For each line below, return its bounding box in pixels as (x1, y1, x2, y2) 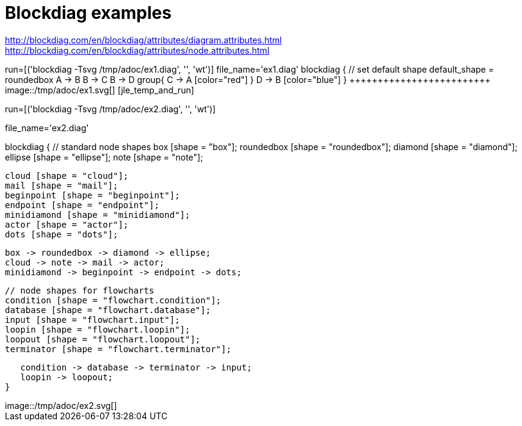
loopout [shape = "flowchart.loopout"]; (5, 334, 201, 344)
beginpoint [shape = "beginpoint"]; (5, 190, 180, 200)
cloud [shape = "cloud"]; (5, 170, 129, 181)
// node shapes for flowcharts (5, 285, 154, 295)
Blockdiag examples (5, 2, 172, 23)
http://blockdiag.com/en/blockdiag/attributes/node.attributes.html (5, 45, 270, 56)
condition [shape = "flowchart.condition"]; (5, 295, 222, 305)
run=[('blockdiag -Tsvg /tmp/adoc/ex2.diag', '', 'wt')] (5, 103, 216, 114)
